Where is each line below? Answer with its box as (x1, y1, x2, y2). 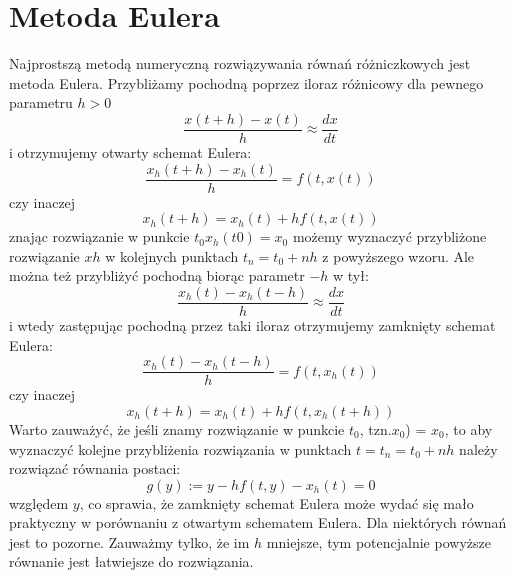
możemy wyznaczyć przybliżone (292, 226, 487, 247)
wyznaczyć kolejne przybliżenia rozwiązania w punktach (9, 438, 352, 459)
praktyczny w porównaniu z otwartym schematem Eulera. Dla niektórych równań (9, 512, 507, 533)
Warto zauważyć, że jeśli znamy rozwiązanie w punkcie (9, 418, 345, 439)
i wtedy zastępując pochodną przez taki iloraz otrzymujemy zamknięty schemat (9, 315, 496, 336)
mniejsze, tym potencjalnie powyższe (266, 531, 491, 552)
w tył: (333, 265, 369, 286)
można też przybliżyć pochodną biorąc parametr (9, 265, 305, 286)
